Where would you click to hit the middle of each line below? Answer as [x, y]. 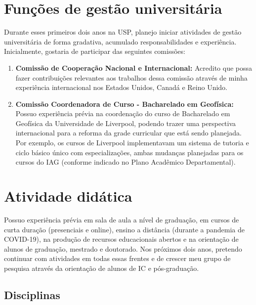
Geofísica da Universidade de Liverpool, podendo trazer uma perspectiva [126, 123]
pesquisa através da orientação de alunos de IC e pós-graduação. [102, 268]
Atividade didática [68, 196]
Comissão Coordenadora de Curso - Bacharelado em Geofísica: [125, 104]
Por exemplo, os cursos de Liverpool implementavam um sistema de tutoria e [132, 143]
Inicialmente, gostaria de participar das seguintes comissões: [95, 51]
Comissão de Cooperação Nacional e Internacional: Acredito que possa [134, 67]
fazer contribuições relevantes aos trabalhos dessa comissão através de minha [131, 77]
